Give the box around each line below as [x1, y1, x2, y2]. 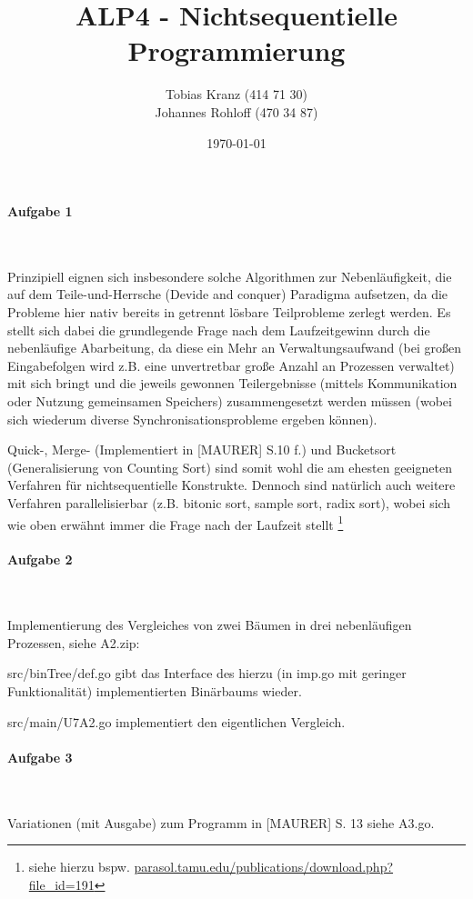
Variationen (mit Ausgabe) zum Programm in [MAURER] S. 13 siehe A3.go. [7, 813, 435, 832]
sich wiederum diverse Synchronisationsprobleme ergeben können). [7, 409, 377, 428]
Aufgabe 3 [7, 747, 73, 766]
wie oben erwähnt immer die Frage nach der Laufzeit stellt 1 [7, 512, 344, 534]
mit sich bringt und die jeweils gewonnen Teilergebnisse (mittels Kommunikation [7, 374, 458, 393]
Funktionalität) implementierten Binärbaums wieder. [7, 682, 302, 701]
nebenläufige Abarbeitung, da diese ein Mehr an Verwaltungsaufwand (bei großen [7, 338, 461, 357]
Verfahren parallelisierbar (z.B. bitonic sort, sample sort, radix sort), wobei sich [7, 494, 451, 513]
